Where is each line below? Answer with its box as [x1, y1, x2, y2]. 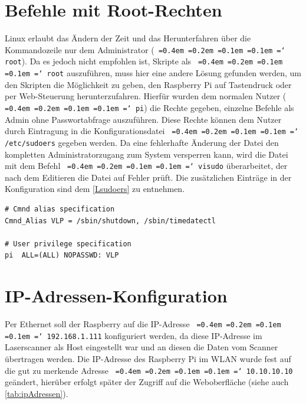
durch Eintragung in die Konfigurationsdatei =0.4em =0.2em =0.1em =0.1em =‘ [5, 125, 299, 137]
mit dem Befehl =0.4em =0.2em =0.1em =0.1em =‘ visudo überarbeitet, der [5, 159, 288, 172]
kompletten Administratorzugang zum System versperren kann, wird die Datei [5, 148, 288, 160]
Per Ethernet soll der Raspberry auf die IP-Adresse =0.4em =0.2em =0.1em [5, 318, 281, 330]
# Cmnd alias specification [5, 204, 115, 213]
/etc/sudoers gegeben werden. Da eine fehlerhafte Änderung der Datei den [5, 136, 279, 148]
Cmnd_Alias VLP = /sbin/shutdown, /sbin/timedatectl [5, 216, 216, 225]
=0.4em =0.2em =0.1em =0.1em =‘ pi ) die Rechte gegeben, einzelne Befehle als [5, 101, 294, 113]
